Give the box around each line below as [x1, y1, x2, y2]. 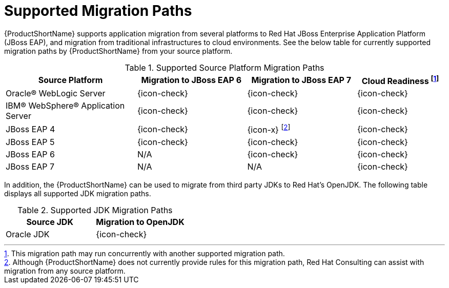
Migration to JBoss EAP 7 [251, 75, 352, 86]
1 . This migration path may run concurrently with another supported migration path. [4, 249, 285, 258]
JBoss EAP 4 [6, 124, 55, 134]
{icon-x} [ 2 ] [247, 123, 291, 135]
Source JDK [26, 217, 73, 228]
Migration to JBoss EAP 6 [141, 75, 242, 86]
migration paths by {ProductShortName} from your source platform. [4, 46, 233, 55]
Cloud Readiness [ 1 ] [361, 74, 439, 87]
